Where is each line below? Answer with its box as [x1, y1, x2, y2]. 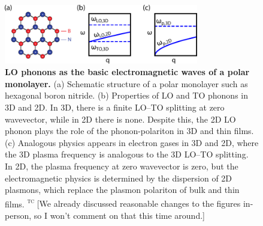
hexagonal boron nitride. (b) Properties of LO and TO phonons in [5, 89, 248, 102]
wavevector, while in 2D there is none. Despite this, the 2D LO [5, 112, 236, 125]
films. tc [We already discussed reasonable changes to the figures [5, 195, 241, 210]
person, [5, 209, 32, 222]
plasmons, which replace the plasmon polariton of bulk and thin [5, 183, 240, 196]
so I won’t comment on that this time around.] [34, 209, 205, 222]
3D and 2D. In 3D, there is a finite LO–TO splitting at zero [5, 101, 225, 114]
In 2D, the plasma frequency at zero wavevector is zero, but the [5, 160, 238, 172]
